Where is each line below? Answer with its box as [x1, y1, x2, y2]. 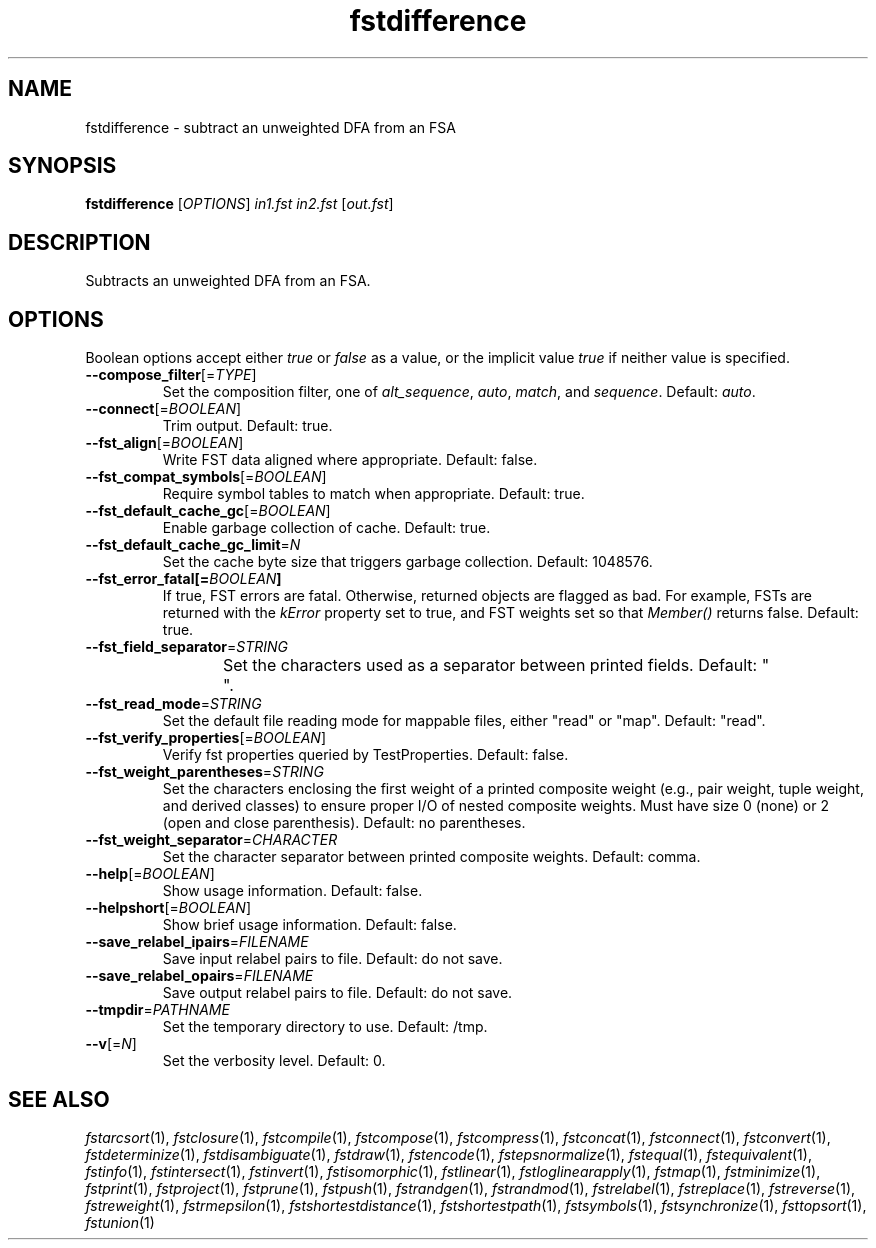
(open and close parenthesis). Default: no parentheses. [162, 814, 526, 832]
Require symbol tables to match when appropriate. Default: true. [162, 485, 585, 503]
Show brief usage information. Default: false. [162, 916, 457, 934]
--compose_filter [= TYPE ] [85, 366, 257, 384]
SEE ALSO [8, 1086, 110, 1112]
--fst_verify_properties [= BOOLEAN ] [85, 729, 327, 747]
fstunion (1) [85, 1213, 155, 1231]
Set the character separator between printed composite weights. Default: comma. [162, 848, 701, 866]
